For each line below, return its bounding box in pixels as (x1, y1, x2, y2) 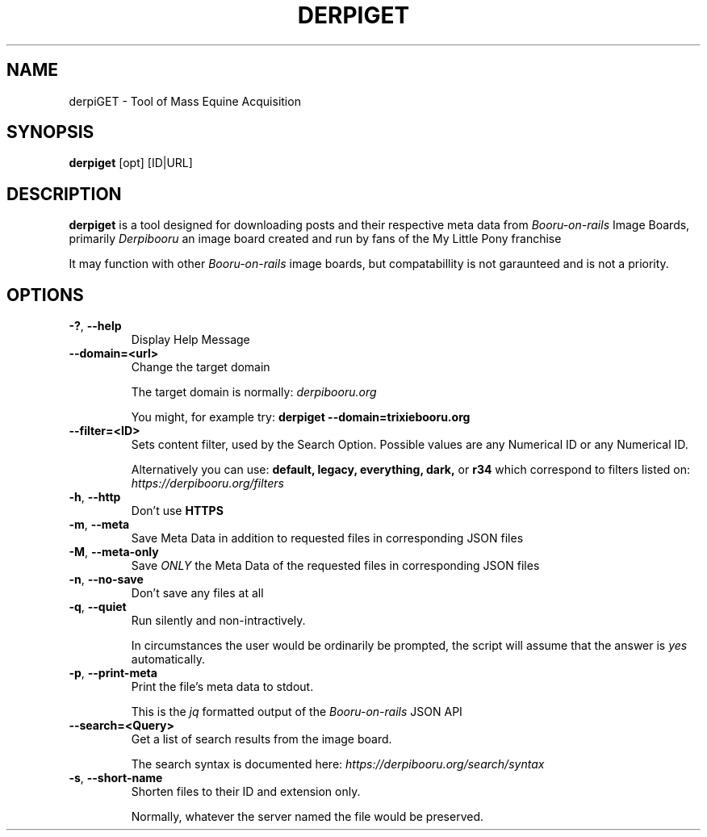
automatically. (131, 652, 206, 667)
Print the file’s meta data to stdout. (131, 680, 314, 694)
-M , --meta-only (69, 545, 159, 559)
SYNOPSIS (6, 122, 94, 143)
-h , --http (69, 490, 121, 504)
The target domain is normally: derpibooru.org (131, 385, 377, 400)
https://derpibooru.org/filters (131, 476, 284, 491)
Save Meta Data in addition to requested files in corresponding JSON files (131, 531, 524, 546)
